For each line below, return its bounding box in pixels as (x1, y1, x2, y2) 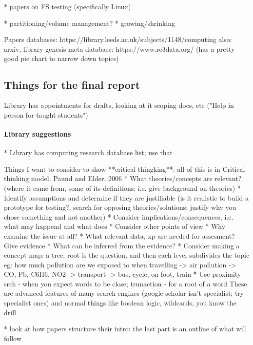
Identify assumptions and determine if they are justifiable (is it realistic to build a (4, 192, 249, 203)
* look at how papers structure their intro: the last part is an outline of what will (4, 324, 247, 334)
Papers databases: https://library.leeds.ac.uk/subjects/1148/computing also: (4, 34, 232, 44)
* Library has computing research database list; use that (4, 147, 173, 158)
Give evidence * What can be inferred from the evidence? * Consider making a (4, 240, 240, 250)
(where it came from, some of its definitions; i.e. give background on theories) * (4, 183, 241, 193)
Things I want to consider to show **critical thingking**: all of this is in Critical (4, 163, 245, 174)
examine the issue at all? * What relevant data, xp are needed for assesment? (4, 230, 235, 241)
